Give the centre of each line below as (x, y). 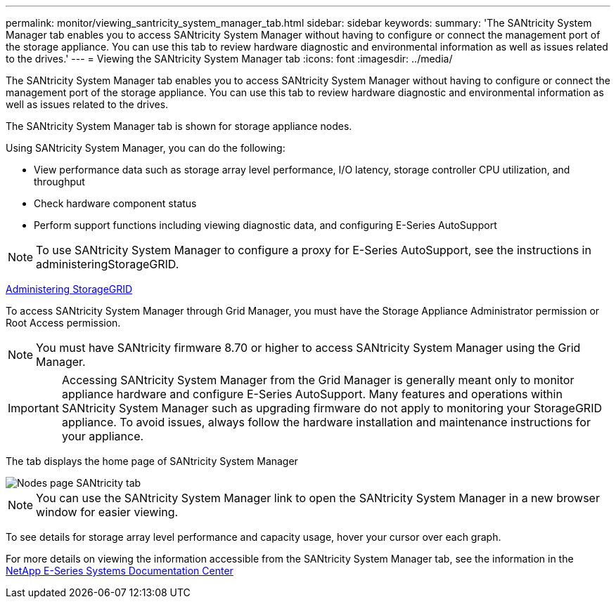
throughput (59, 182)
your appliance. (103, 436)
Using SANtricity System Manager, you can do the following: (146, 148)
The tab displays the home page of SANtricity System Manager (152, 461)
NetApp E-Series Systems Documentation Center (120, 571)
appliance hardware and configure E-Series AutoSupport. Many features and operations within (312, 394)
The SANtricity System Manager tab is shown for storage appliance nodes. (179, 126)
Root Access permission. (63, 323)
